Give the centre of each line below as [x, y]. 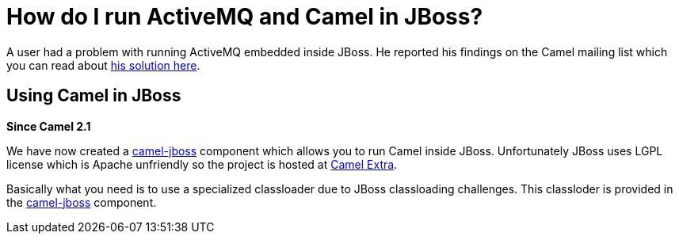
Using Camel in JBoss [94, 96]
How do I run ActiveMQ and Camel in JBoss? [245, 17]
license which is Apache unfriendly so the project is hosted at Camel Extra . [202, 164]
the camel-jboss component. [82, 202]
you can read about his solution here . [103, 65]
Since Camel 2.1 [49, 126]
